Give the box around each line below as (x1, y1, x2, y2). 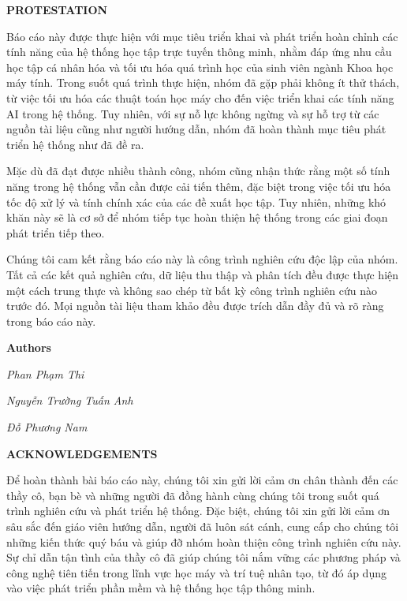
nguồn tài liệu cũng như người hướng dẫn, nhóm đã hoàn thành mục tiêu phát (6, 121, 386, 137)
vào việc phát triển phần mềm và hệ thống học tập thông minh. (6, 580, 316, 596)
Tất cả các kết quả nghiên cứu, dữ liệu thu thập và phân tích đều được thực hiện (6, 266, 399, 282)
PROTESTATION (6, 2, 108, 17)
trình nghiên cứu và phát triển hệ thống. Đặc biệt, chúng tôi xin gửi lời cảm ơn (6, 502, 390, 519)
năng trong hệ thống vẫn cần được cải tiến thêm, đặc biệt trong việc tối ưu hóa (6, 177, 391, 194)
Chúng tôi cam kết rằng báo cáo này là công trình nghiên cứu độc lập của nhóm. (6, 251, 398, 267)
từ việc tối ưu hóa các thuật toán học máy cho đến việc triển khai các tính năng (6, 89, 394, 106)
